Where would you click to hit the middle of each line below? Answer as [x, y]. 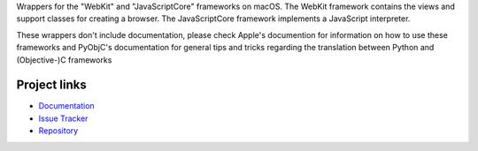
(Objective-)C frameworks [64, 60]
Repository [58, 131]
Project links [52, 85]
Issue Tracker [63, 118]
